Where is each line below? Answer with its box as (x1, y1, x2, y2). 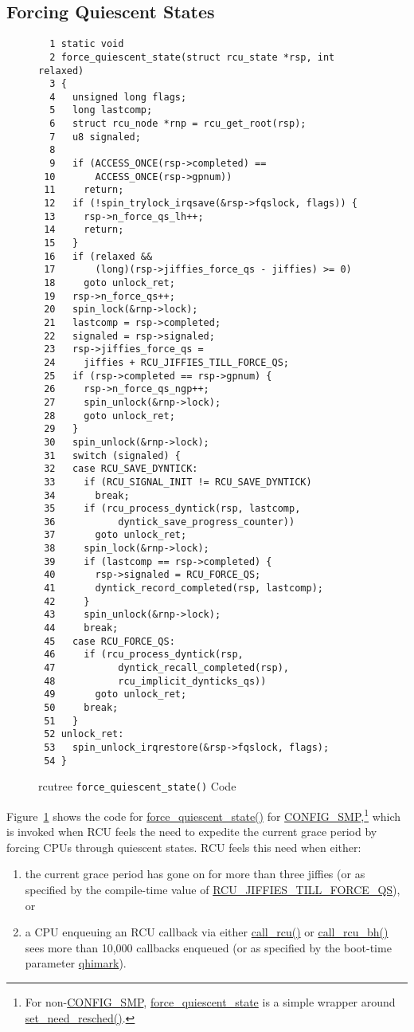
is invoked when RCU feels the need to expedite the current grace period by (6, 823, 377, 840)
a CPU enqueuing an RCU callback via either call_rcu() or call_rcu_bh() (25, 924, 389, 940)
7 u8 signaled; (49, 131, 141, 143)
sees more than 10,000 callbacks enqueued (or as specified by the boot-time (25, 939, 392, 955)
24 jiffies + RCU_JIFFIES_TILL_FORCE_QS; (44, 356, 289, 368)
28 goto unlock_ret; (44, 410, 175, 422)
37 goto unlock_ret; (44, 529, 187, 541)
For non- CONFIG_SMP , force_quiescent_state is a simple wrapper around (25, 993, 396, 1010)
